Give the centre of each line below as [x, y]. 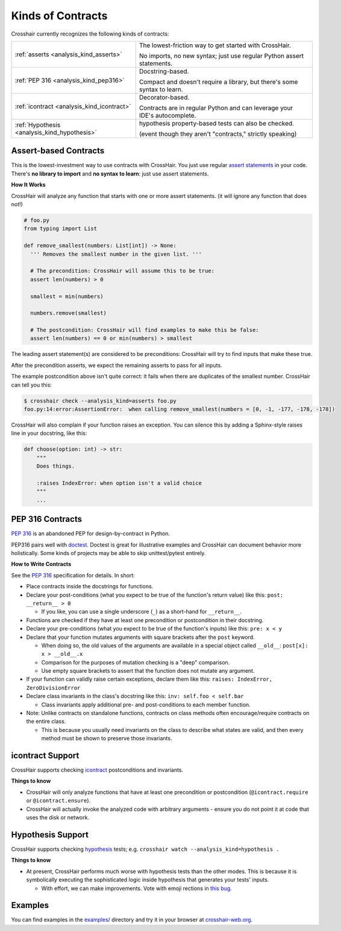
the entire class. [46, 722]
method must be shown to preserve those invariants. [107, 739]
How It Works [28, 185]
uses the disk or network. [58, 818]
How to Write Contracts [41, 564]
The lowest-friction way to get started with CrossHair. [215, 45]
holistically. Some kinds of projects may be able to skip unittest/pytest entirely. [108, 553]
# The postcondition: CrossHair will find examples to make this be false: [145, 330]
